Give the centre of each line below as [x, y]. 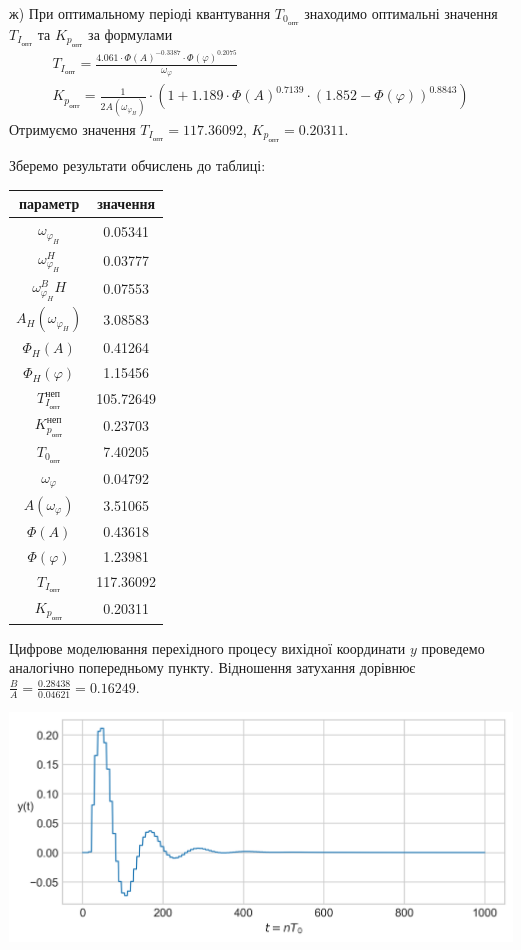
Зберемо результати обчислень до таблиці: [137, 165]
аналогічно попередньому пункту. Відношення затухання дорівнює [212, 667]
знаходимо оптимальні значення [401, 13]
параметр [49, 203]
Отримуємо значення [72, 128]
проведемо [453, 647]
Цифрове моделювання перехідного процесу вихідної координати [207, 647]
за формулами [130, 33]
